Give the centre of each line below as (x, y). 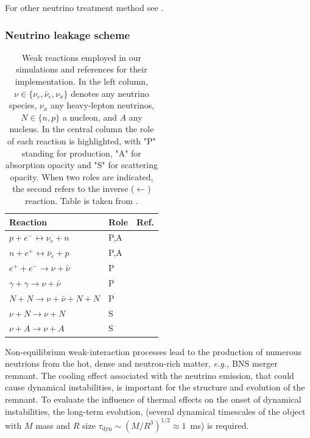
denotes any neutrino (110, 93)
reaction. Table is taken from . (82, 200)
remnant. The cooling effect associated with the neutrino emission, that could (150, 375)
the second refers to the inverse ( (73, 189)
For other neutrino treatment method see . (84, 7)
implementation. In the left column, (82, 81)
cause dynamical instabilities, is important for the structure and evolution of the (155, 387)
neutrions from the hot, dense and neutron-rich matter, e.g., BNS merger (141, 363)
